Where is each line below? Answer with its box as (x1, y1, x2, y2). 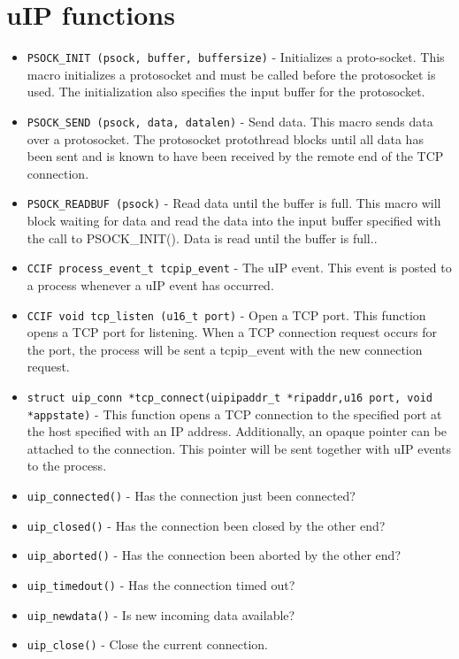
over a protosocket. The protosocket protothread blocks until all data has (27, 129, 424, 148)
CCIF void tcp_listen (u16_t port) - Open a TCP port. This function (27, 305, 426, 324)
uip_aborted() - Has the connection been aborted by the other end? (27, 546, 402, 564)
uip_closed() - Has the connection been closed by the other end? (27, 516, 386, 534)
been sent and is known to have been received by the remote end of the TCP (27, 147, 444, 165)
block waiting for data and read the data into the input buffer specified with (27, 211, 441, 230)
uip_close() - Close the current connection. (27, 635, 268, 654)
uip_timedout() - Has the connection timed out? (27, 576, 295, 594)
